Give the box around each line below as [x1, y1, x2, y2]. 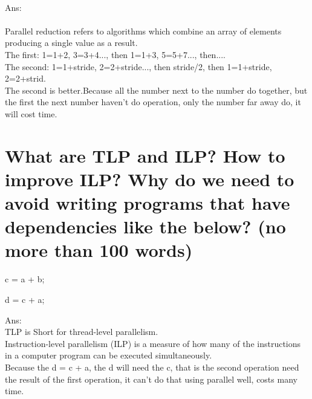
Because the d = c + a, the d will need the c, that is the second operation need [5, 360, 299, 373]
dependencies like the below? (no [5, 214, 286, 239]
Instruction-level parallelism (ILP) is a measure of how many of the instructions [5, 337, 301, 349]
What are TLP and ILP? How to [5, 143, 285, 167]
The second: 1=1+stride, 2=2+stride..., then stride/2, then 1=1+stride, [5, 60, 272, 73]
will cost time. [5, 107, 57, 120]
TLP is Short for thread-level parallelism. [5, 325, 158, 338]
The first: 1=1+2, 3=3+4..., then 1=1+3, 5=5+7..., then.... [5, 48, 226, 60]
